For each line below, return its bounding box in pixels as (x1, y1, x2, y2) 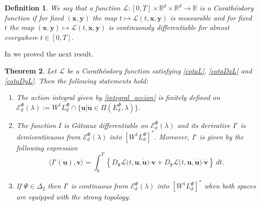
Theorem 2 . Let (4, 65, 57, 75)
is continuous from (71, 180, 128, 191)
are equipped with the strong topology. (16, 191, 130, 202)
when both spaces (204, 180, 256, 191)
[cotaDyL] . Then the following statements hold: (4, 75, 148, 85)
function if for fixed (4, 12, 64, 22)
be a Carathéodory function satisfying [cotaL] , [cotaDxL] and (66, 65, 252, 75)
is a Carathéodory (199, 2, 254, 12)
